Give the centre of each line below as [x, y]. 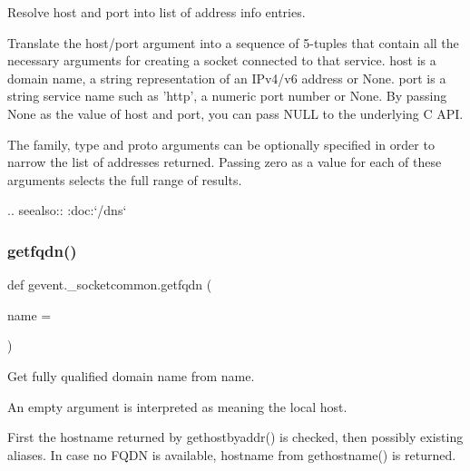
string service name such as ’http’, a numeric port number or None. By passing [227, 96]
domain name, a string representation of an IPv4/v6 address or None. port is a [227, 78]
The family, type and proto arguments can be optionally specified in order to [221, 144]
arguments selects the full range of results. [125, 179]
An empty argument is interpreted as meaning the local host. [177, 406]
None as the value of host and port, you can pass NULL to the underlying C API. [235, 113]
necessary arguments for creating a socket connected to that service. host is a [222, 60]
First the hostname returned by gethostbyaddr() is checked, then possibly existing [235, 437]
